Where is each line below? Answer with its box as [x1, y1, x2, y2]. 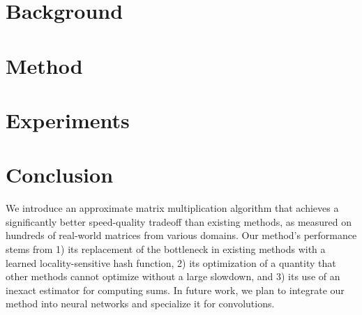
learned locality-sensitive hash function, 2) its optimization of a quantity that [6, 255, 336, 270]
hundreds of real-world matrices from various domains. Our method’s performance [6, 228, 357, 243]
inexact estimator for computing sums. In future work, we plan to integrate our [6, 282, 345, 297]
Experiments [6, 105, 130, 134]
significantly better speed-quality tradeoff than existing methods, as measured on [6, 214, 352, 229]
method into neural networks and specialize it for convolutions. [6, 296, 275, 311]
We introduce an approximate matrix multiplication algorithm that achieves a [6, 201, 339, 215]
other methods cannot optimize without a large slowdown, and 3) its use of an [6, 269, 340, 284]
